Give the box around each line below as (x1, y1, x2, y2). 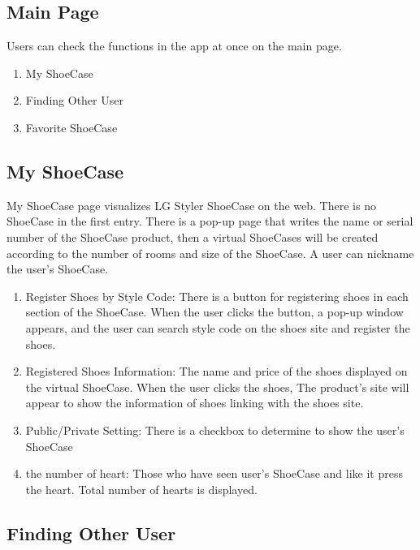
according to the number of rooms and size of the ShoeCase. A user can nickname (6, 244, 414, 261)
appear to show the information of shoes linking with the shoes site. (25, 394, 364, 411)
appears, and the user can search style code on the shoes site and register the (25, 319, 410, 336)
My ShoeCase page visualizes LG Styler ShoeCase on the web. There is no (6, 196, 376, 213)
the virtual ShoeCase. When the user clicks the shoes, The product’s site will (25, 378, 409, 395)
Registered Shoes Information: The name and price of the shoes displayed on (25, 363, 408, 380)
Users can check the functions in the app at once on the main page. (6, 37, 342, 54)
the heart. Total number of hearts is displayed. (25, 480, 258, 497)
